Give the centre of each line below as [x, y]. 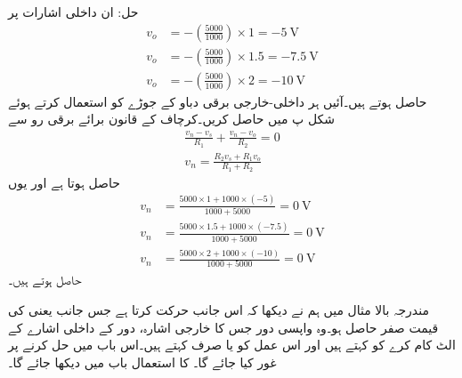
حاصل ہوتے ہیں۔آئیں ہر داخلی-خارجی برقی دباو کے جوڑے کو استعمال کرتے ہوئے [218, 101]
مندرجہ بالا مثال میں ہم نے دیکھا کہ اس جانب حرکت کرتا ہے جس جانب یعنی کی [219, 310]
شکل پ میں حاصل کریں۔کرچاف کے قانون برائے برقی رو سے [172, 119]
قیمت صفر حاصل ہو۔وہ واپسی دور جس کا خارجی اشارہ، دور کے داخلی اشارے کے [223, 327]
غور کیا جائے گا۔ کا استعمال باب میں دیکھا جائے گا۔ [142, 362]
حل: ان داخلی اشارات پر [73, 12]
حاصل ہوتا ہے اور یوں [64, 182]
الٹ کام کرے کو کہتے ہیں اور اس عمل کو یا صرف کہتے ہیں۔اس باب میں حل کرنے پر [232, 345]
